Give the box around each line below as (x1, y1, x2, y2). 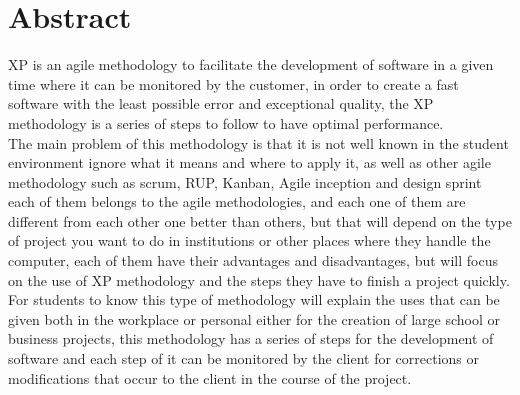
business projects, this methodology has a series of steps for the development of (8, 328, 494, 349)
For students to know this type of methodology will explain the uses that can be (8, 289, 500, 310)
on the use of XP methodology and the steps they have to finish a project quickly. (8, 269, 510, 290)
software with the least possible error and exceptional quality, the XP (8, 93, 434, 114)
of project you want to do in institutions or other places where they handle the (8, 230, 491, 251)
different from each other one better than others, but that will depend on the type (8, 210, 512, 231)
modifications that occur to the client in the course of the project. (8, 367, 412, 388)
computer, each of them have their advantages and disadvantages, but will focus (8, 250, 498, 271)
